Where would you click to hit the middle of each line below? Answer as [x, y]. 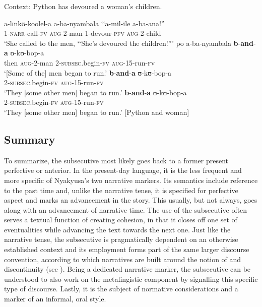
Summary [30, 139]
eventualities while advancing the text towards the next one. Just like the [117, 229]
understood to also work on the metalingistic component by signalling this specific [131, 279]
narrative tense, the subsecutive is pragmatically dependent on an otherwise [121, 239]
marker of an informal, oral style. [55, 299]
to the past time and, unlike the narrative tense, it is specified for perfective [121, 190]
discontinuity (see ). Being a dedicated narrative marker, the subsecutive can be [127, 269]
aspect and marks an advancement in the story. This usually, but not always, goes [131, 200]
